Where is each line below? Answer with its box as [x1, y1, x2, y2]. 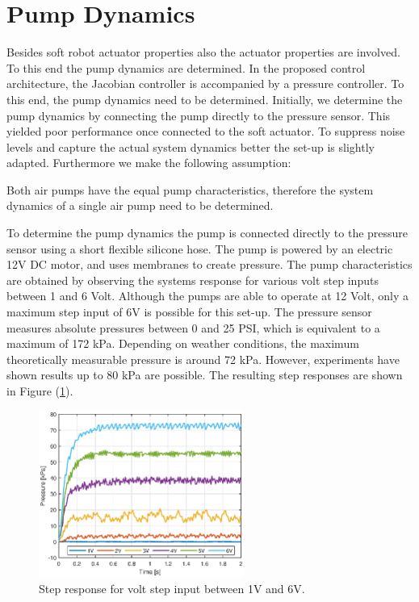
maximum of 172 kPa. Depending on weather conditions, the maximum [6, 335, 359, 352]
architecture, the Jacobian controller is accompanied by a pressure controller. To [6, 75, 404, 92]
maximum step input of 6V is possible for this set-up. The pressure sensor [6, 303, 372, 320]
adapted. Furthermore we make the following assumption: [6, 154, 291, 171]
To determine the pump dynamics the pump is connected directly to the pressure [6, 224, 409, 241]
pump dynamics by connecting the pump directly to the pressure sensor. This [6, 107, 391, 123]
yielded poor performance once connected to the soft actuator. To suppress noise [6, 123, 405, 140]
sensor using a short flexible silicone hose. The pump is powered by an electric [6, 240, 393, 257]
